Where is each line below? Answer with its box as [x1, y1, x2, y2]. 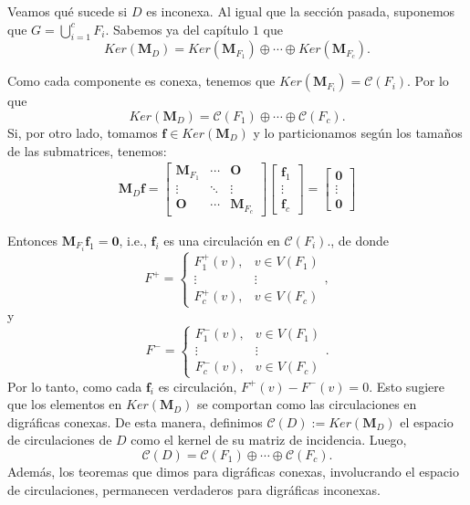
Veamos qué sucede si [7, 2, 128, 20]
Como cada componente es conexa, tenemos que [7, 71, 276, 90]
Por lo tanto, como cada [7, 376, 142, 395]
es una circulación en [163, 231, 280, 250]
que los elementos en [7, 395, 122, 414]
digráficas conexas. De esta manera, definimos [7, 412, 263, 431]
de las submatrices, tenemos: [7, 141, 167, 160]
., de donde [327, 231, 390, 250]
